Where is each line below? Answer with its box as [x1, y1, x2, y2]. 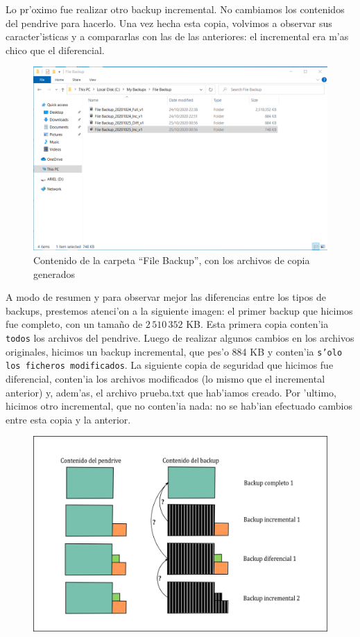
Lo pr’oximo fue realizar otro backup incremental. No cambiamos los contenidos [6, 2, 345, 16]
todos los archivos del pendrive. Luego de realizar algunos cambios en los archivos [6, 330, 354, 344]
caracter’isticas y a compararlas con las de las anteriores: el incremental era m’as [6, 29, 349, 44]
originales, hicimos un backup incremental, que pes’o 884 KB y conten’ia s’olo [6, 344, 343, 358]
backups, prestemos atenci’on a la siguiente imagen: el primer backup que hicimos [6, 303, 353, 317]
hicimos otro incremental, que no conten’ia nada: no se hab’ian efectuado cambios [6, 399, 353, 413]
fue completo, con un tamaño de [6, 317, 143, 331]
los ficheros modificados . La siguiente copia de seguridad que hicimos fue [6, 358, 334, 372]
